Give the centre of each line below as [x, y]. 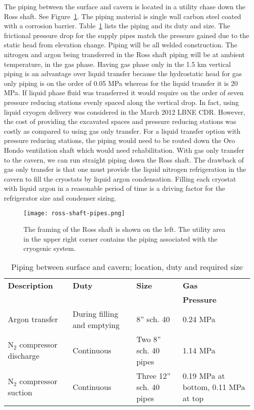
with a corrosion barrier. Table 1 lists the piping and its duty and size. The [117, 26]
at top [193, 398]
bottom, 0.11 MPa [214, 387]
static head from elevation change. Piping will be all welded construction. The [121, 45]
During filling [95, 313]
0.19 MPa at [204, 375]
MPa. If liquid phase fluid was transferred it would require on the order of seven [124, 92]
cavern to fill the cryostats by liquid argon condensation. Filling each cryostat [120, 178]
